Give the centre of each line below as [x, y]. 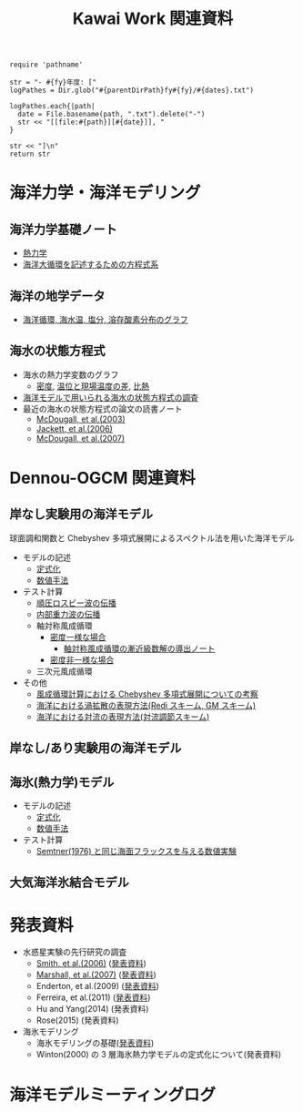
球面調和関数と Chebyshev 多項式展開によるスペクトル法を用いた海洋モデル [152, 537]
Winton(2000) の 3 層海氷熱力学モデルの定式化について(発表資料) [159, 1055]
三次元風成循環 [64, 671]
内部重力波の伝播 [68, 614]
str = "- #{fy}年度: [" [53, 83]
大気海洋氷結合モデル [69, 883]
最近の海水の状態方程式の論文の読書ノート [102, 408]
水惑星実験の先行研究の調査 [75, 952]
